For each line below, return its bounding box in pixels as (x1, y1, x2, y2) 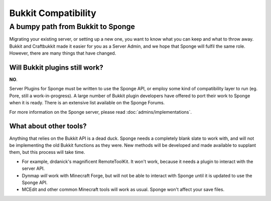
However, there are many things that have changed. (9, 50, 116, 56)
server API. (22, 165, 45, 171)
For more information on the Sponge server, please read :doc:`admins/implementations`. (9, 109, 192, 115)
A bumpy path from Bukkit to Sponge (9, 22, 135, 31)
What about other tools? (9, 122, 87, 130)
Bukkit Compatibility (9, 8, 96, 19)
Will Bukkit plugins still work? (9, 63, 104, 72)
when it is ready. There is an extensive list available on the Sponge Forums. (9, 100, 165, 106)
